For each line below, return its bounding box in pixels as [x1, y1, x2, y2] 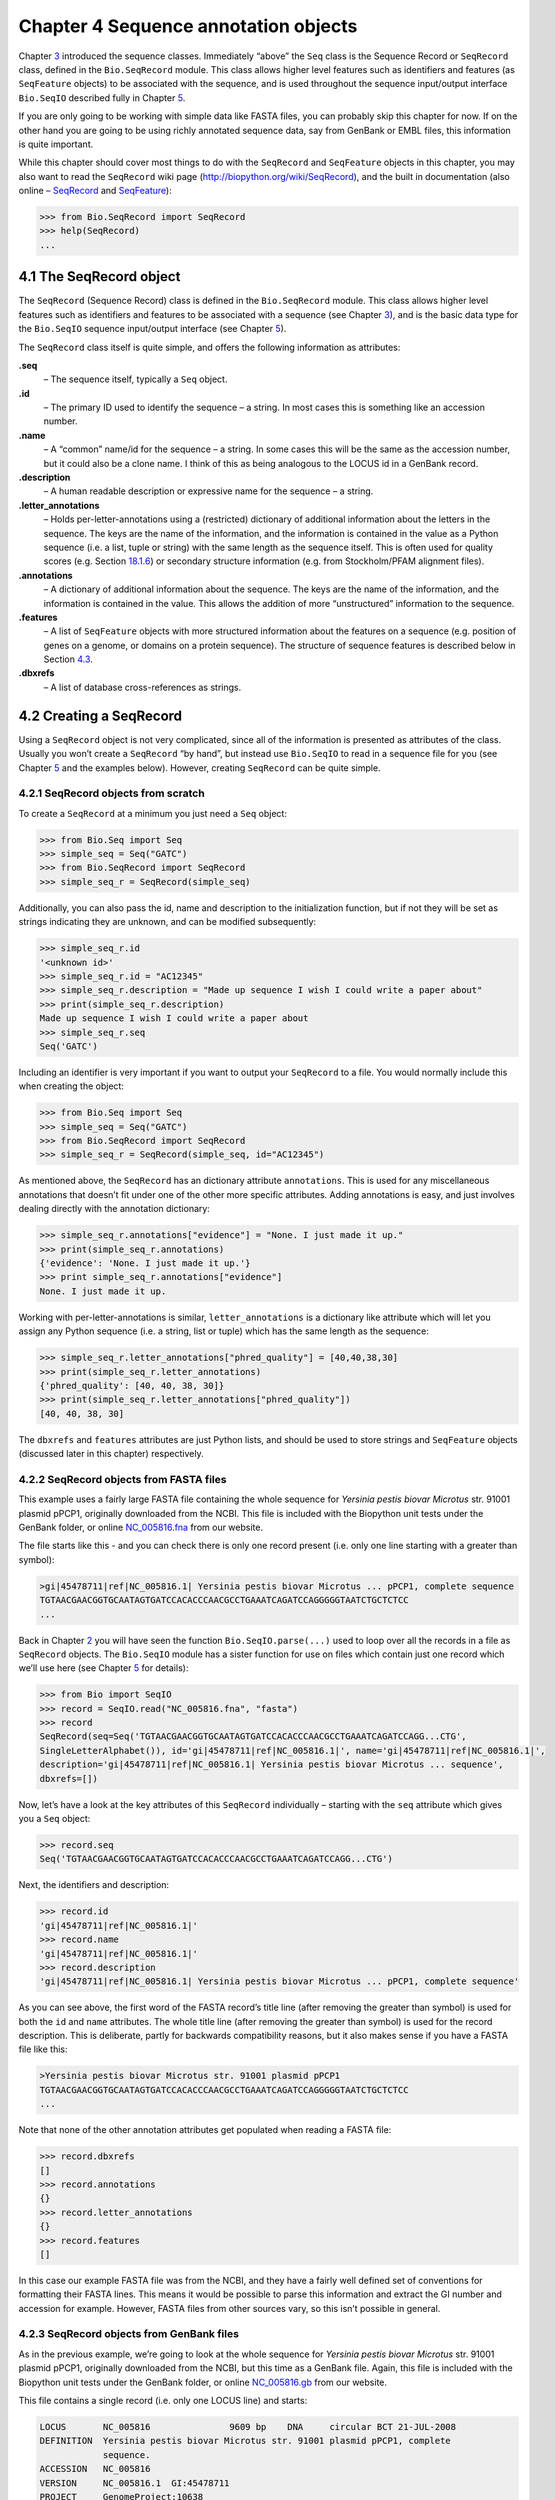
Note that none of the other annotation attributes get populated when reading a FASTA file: [18, 2124, 392, 2136]
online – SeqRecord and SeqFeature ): [18, 185, 172, 197]
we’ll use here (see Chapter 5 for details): [18, 1662, 189, 1674]
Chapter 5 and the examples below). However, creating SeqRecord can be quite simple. [18, 761, 381, 774]
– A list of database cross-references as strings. [43, 681, 242, 693]
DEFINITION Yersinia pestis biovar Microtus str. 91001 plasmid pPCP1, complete [39, 2435, 452, 2447]
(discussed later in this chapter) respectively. [18, 1448, 204, 1460]
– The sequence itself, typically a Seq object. [43, 373, 228, 385]
